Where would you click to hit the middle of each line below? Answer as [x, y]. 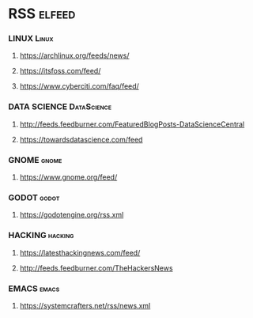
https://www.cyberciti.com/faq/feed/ [79, 86]
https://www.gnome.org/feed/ [68, 177]
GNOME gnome [35, 160]
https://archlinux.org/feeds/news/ [74, 55]
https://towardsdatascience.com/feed [81, 139]
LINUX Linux [31, 39]
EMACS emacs [34, 288]
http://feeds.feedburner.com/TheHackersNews [96, 268]
